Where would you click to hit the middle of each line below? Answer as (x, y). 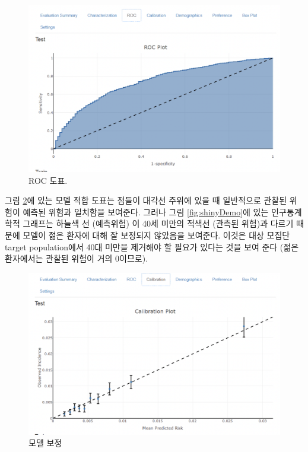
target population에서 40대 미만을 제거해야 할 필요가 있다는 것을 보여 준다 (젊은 (152, 246)
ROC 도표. (48, 180)
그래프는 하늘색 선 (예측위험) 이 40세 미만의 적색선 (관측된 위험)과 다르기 (158, 223)
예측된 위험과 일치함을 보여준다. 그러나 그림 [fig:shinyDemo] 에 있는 (146, 211)
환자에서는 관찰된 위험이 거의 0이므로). (77, 258)
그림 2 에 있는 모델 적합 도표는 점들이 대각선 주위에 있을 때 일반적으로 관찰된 (146, 200)
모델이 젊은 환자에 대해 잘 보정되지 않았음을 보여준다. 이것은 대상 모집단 (156, 235)
